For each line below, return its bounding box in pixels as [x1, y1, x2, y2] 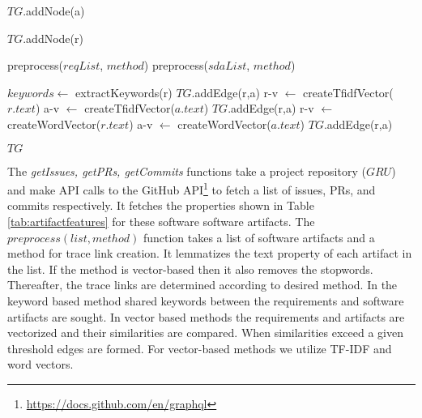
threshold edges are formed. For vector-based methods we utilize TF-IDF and [7, 339, 392, 356]
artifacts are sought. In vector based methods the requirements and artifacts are [7, 308, 405, 325]
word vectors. [7, 356, 74, 373]
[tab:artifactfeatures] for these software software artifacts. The [7, 213, 315, 229]
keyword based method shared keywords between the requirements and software [7, 292, 404, 309]
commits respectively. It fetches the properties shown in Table [7, 197, 314, 214]
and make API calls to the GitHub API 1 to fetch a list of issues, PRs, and [7, 179, 376, 198]
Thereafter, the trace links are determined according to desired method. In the [7, 276, 398, 293]
